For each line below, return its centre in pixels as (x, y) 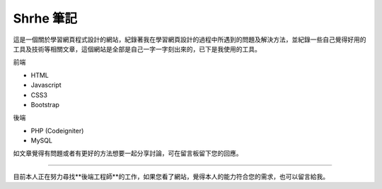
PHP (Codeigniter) (57, 130)
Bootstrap (45, 104)
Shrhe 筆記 (45, 18)
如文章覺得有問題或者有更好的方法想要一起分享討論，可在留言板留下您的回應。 (128, 153)
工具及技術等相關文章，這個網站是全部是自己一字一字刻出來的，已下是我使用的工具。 (137, 49)
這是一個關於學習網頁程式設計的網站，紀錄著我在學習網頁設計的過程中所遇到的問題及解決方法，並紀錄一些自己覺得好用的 (190, 39)
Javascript (46, 85)
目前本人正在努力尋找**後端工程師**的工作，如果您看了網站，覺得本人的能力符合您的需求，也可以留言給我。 (171, 176)
